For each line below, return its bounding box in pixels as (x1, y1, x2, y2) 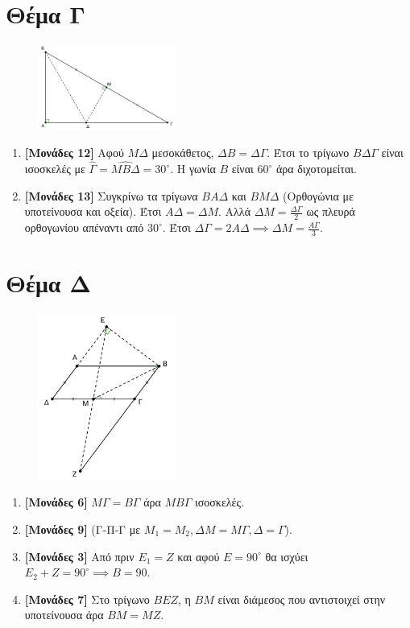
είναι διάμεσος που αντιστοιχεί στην (217, 590, 386, 607)
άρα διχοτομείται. (275, 160, 357, 177)
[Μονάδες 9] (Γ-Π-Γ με (24, 520, 141, 537)
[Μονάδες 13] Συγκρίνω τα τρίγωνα (24, 187, 198, 204)
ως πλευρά (306, 203, 355, 220)
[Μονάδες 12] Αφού (24, 144, 124, 161)
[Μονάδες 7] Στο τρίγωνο (24, 590, 150, 607)
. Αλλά (218, 203, 251, 220)
